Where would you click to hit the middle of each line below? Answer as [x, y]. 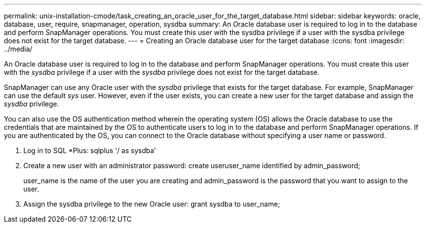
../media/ [18, 49]
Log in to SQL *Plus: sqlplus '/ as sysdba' [90, 150]
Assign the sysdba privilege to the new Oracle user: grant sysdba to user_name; [152, 204]
